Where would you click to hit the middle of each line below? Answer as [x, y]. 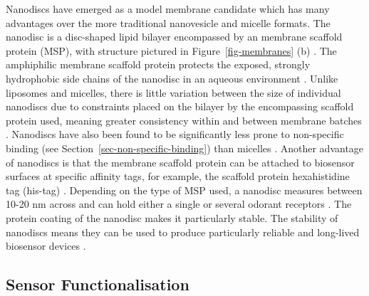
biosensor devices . [46, 246]
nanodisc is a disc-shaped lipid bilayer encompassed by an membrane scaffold [174, 37]
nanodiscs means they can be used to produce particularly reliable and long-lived [183, 232]
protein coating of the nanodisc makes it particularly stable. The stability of [172, 217]
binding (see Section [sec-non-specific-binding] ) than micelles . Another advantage [185, 148]
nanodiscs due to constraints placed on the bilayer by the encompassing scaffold [180, 106]
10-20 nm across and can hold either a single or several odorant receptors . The [179, 204]
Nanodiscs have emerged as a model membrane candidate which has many [168, 9]
